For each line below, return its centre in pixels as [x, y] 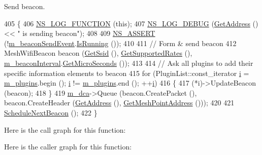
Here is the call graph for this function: [65, 129]
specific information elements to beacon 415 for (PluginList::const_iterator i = [127, 73]
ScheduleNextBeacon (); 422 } [51, 112]
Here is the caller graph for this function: [68, 147]
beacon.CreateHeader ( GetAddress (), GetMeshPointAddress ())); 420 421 [119, 103]
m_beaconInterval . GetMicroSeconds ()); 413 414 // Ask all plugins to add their [129, 63]
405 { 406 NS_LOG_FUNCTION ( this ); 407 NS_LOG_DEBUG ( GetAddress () [131, 23]
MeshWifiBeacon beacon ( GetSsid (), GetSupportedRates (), [98, 53]
